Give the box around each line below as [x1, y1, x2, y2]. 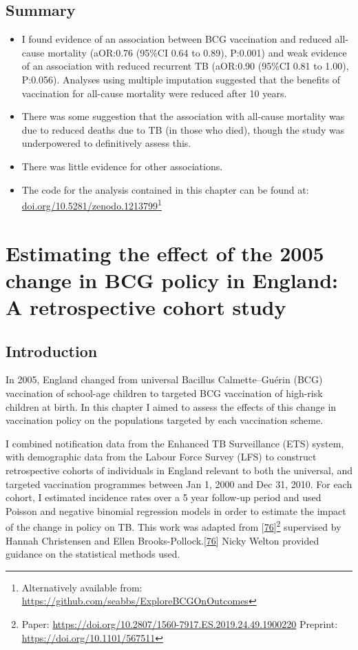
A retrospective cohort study [6, 292, 286, 321]
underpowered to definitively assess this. [21, 136, 191, 150]
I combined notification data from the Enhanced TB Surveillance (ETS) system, [6, 436, 344, 450]
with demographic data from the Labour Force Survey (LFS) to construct [6, 449, 317, 464]
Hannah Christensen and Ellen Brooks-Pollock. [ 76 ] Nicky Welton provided [6, 533, 319, 547]
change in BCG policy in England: [6, 265, 338, 294]
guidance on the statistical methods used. [6, 547, 180, 561]
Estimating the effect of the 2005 [6, 238, 324, 267]
